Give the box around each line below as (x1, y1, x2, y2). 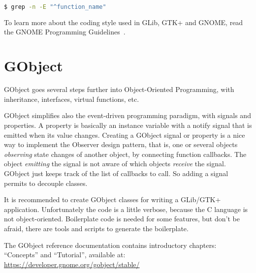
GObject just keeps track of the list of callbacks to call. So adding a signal (4, 168, 228, 178)
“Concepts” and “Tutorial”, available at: (4, 249, 126, 260)
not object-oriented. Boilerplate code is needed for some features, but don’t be (4, 213, 240, 224)
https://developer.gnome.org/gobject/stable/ (4, 259, 140, 269)
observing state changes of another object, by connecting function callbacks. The (4, 149, 247, 159)
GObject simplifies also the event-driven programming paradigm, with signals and (4, 110, 251, 121)
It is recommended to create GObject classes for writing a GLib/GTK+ (4, 194, 221, 205)
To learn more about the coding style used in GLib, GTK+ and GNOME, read (4, 17, 243, 27)
